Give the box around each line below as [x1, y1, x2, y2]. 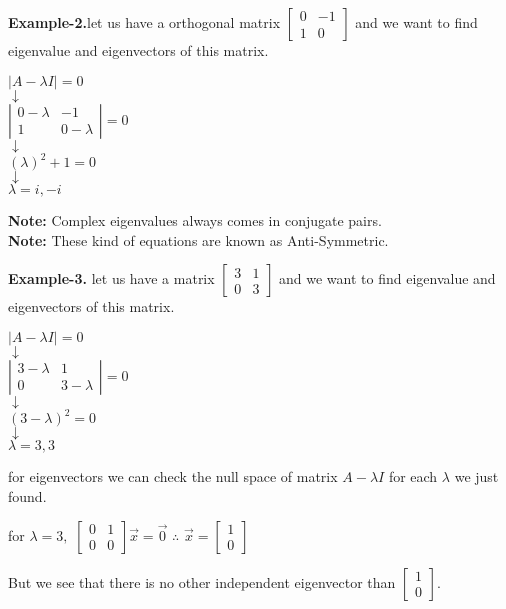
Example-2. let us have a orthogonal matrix [8, 12, 281, 32]
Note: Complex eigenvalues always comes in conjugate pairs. [8, 210, 382, 231]
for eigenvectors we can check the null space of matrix [8, 466, 338, 487]
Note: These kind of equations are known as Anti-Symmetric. [8, 229, 389, 250]
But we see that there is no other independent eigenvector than [8, 571, 396, 592]
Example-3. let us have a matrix [8, 268, 215, 289]
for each [388, 466, 438, 487]
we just [454, 466, 499, 487]
